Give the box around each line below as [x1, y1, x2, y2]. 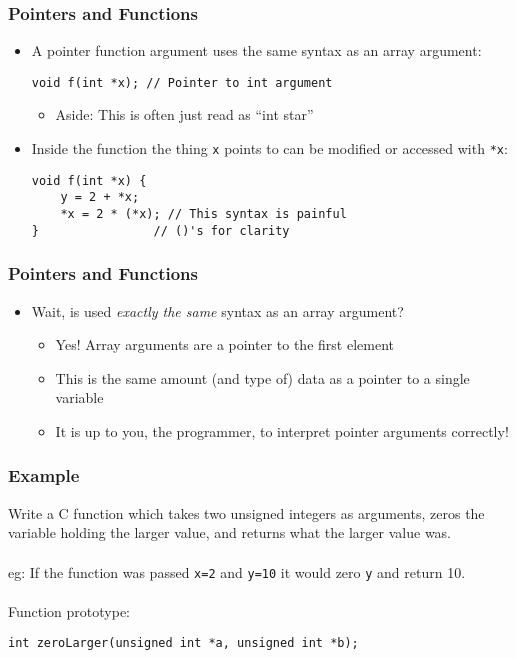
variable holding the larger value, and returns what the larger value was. [8, 522, 452, 543]
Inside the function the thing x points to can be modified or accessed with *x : [31, 138, 508, 159]
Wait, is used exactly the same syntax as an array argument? [31, 300, 404, 321]
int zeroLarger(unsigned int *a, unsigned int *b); [8, 636, 359, 651]
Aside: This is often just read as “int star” [55, 104, 314, 125]
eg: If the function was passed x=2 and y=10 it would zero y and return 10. [8, 561, 466, 582]
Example [8, 463, 80, 488]
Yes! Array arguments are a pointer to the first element [55, 334, 394, 355]
